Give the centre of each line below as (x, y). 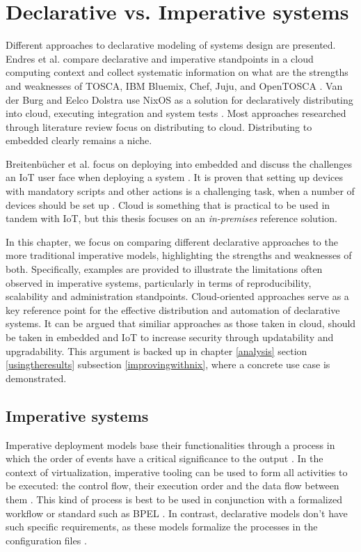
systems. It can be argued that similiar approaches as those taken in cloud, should (181, 323)
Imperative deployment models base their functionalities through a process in (170, 444)
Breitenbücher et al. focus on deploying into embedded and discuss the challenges (179, 163)
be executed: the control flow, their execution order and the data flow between (173, 486)
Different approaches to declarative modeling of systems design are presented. (171, 45)
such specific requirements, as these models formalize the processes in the (162, 527)
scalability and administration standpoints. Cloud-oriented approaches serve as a (177, 296)
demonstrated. (36, 378)
